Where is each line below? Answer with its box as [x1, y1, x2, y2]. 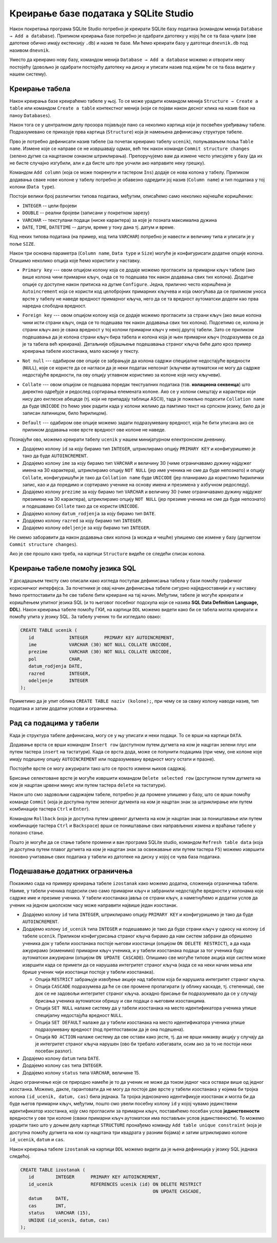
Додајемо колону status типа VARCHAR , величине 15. [22, 1069, 141, 1076]
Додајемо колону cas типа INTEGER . [22, 1062, 103, 1068]
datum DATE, [28, 1196, 69, 1201]
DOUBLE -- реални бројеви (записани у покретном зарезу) [22, 210, 150, 216]
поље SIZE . [9, 240, 35, 247]
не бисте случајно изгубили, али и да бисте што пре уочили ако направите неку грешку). [9, 160, 206, 166]
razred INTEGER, [28, 670, 91, 676]
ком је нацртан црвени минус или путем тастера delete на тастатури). [9, 782, 167, 788]
